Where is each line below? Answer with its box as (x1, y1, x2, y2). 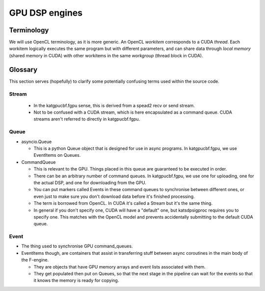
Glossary (9, 65, 38, 73)
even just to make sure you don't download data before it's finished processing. (33, 194, 195, 199)
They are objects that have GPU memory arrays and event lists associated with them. (33, 264, 206, 269)
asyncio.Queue (21, 139, 52, 145)
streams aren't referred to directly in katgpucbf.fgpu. (33, 116, 140, 122)
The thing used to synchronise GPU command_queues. (21, 243, 133, 249)
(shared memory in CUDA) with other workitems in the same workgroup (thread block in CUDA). (9, 52, 203, 58)
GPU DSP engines (9, 7, 83, 18)
